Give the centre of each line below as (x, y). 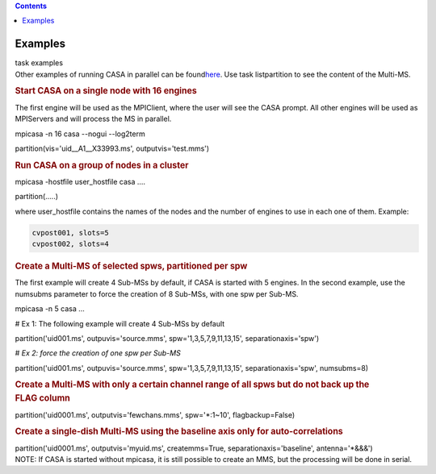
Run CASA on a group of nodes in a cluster (102, 165)
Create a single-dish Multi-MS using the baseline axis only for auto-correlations (179, 431)
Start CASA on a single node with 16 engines (106, 91)
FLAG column (42, 398)
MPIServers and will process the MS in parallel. (93, 119)
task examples (39, 63)
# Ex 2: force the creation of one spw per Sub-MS (98, 353)
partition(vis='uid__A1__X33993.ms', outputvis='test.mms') (112, 148)
